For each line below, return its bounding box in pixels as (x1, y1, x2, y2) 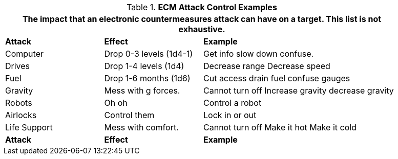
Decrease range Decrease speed (203, 61, 330, 71)
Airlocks (5, 110, 37, 120)
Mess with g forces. (104, 85, 180, 96)
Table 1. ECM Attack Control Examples (127, 2, 277, 12)
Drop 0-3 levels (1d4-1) (104, 49, 193, 59)
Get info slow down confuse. (203, 49, 314, 59)
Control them (104, 110, 155, 120)
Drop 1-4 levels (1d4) (104, 61, 184, 71)
